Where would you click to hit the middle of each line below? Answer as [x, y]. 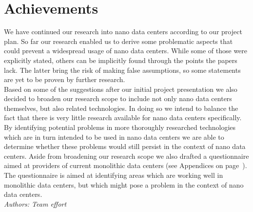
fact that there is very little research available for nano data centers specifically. [123, 117]
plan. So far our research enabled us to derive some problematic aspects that [118, 41]
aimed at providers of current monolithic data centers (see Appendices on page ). [126, 165]
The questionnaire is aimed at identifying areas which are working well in [114, 175]
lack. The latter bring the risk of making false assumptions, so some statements [122, 70]
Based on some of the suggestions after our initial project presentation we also [121, 89]
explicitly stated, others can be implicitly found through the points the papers [121, 60]
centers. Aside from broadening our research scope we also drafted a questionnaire [126, 156]
